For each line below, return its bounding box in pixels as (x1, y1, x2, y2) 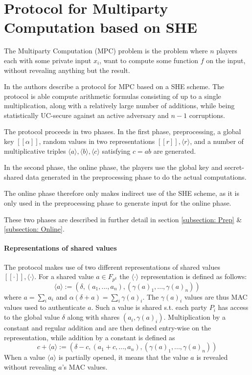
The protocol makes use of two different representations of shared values (4, 261, 220, 272)
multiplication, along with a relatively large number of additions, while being (4, 100, 235, 111)
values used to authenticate (4, 302, 86, 312)
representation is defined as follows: (140, 271, 247, 281)
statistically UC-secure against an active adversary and (4, 110, 169, 120)
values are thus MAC (184, 291, 248, 302)
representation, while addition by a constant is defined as (4, 332, 175, 342)
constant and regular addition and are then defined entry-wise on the (4, 323, 211, 333)
